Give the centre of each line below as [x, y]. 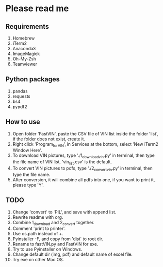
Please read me [37, 9]
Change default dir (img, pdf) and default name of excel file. [73, 254]
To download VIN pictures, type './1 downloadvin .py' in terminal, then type [83, 156]
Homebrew [24, 38]
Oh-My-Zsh [24, 59]
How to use [23, 122]
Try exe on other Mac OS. [38, 260]
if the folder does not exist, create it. [49, 139]
